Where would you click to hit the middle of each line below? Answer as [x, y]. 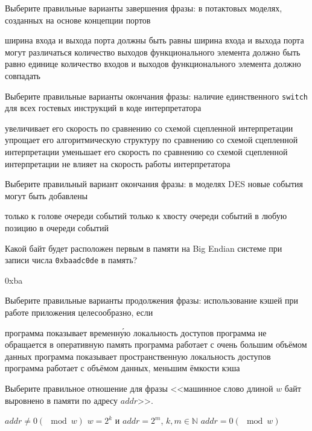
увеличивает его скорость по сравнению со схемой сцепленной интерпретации [149, 128]
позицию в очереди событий [57, 227]
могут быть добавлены [46, 195]
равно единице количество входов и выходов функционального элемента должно [153, 64]
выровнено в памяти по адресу [62, 400]
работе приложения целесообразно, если [79, 312]
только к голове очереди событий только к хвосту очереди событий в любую [146, 216]
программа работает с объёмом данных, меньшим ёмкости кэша [123, 368]
